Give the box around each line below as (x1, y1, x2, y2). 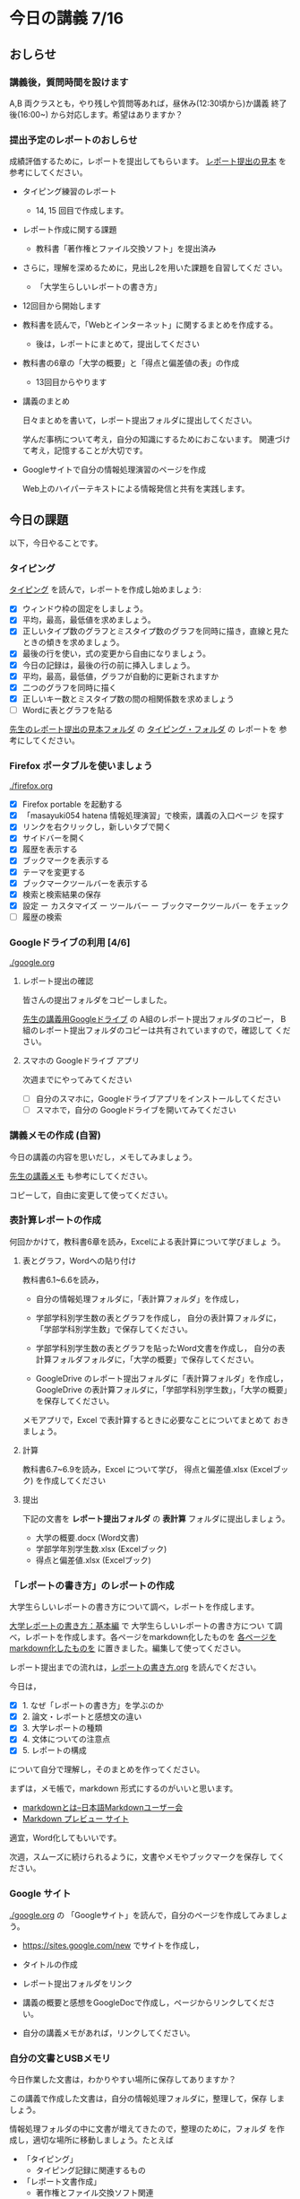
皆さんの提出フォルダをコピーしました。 (21, 995, 172, 1006)
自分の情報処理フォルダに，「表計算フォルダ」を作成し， (35, 1293, 244, 1304)
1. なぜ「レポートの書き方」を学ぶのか (21, 1700, 164, 1711)
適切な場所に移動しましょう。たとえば (32, 2134, 175, 2145)
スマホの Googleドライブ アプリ (21, 1055, 141, 1066)
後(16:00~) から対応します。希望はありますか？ (9, 109, 184, 119)
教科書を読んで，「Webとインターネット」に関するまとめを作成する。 (21, 319, 279, 330)
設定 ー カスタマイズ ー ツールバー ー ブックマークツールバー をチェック (21, 900, 289, 911)
